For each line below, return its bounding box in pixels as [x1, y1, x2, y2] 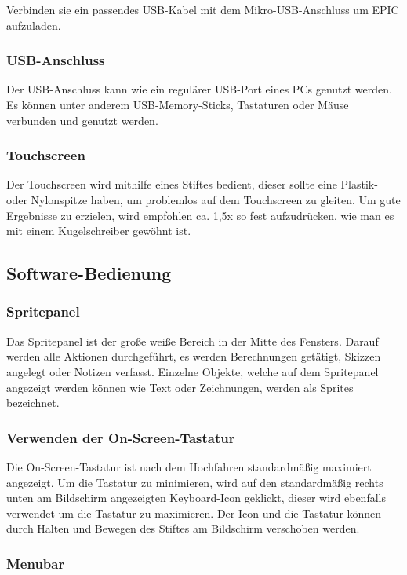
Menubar [6, 553, 65, 573]
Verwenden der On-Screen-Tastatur [6, 427, 235, 447]
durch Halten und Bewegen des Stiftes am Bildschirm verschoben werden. [6, 520, 360, 537]
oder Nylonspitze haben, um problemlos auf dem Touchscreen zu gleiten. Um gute [6, 192, 401, 207]
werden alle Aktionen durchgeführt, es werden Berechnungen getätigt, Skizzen [6, 348, 381, 364]
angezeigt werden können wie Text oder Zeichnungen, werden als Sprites [6, 379, 354, 395]
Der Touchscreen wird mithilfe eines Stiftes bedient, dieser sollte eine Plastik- [6, 176, 378, 192]
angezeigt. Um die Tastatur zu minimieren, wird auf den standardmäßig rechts [6, 474, 383, 490]
